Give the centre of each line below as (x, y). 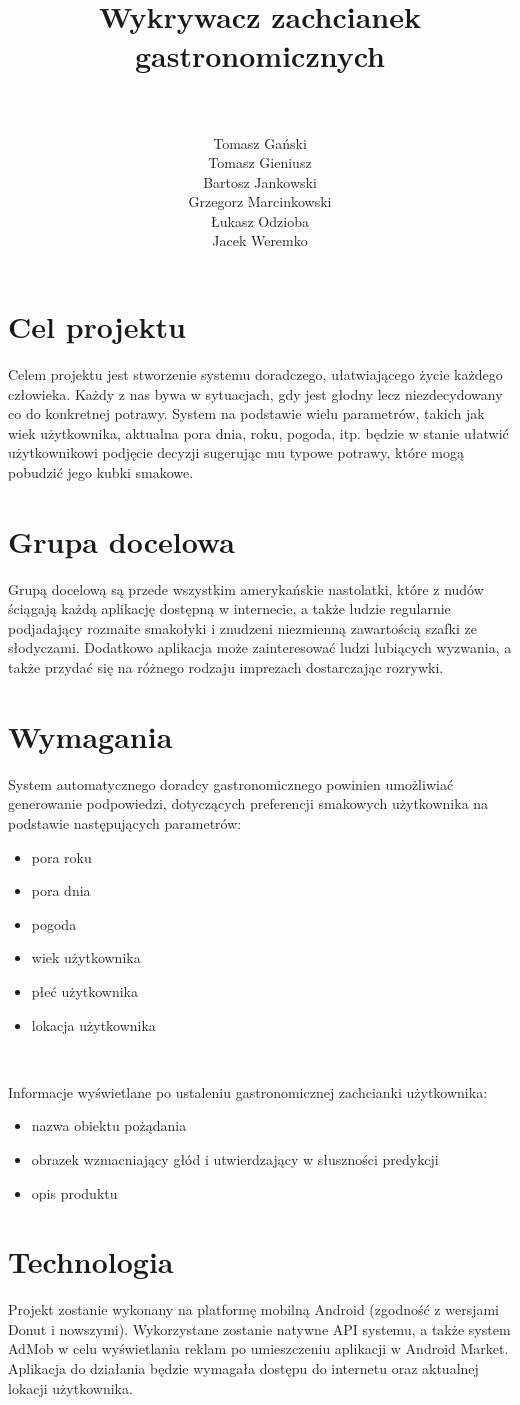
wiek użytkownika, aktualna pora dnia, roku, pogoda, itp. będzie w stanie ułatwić (258, 432)
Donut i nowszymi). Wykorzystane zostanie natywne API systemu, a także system (259, 1328)
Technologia (91, 1261)
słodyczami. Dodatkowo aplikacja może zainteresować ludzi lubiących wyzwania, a (260, 647)
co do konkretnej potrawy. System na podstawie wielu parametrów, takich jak (246, 413)
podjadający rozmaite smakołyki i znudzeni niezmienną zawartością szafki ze (242, 627)
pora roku (61, 856)
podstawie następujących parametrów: (125, 822)
